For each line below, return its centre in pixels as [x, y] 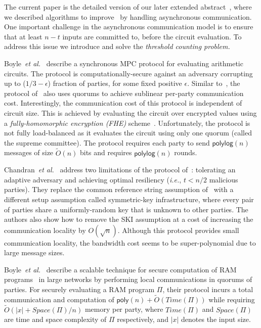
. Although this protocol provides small [178, 230]
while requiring [232, 299]
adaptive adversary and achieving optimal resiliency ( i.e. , [93, 179]
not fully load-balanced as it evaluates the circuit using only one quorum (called [128, 133]
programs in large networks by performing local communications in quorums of [128, 279]
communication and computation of [59, 299]
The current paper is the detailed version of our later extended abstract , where [128, 7]
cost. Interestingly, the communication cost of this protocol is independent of [123, 103]
